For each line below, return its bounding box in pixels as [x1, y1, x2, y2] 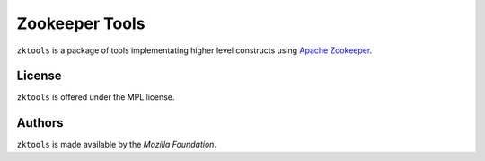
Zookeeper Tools [16, 13, 145, 33]
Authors [16, 115, 64, 130]
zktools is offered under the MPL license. [16, 92, 175, 103]
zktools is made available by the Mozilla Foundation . [16, 139, 217, 150]
